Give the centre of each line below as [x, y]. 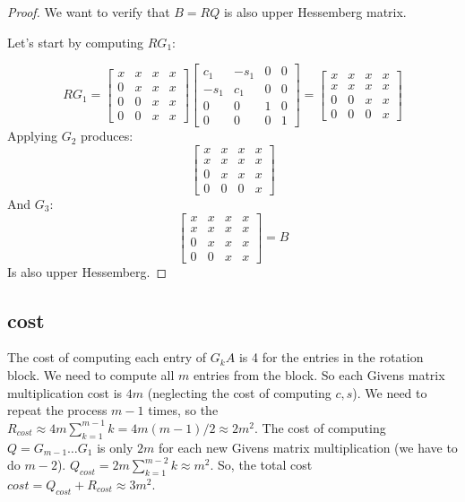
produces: [107, 136]
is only [115, 447]
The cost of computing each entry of [107, 357]
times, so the [183, 410]
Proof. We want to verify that [89, 12]
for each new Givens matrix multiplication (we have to [308, 447]
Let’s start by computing [76, 42]
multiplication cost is [65, 392]
